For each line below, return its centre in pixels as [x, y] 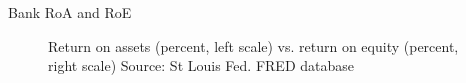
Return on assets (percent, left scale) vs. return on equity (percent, [253, 45]
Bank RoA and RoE [70, 12]
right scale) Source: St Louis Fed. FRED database [201, 65]
